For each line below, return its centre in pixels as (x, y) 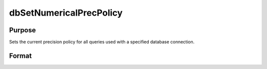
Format (21, 56)
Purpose (22, 30)
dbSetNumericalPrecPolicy (66, 13)
